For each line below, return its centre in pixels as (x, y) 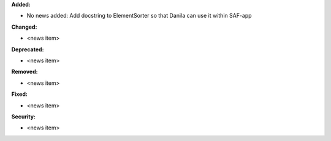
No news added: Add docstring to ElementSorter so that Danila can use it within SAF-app (139, 16)
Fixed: (19, 94)
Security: (24, 117)
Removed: (25, 72)
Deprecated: (28, 49)
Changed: (24, 27)
